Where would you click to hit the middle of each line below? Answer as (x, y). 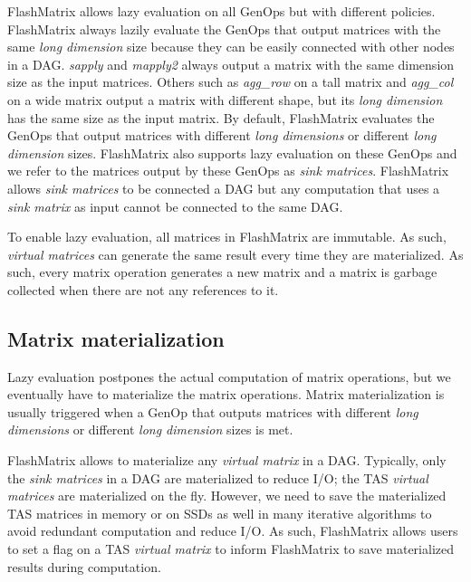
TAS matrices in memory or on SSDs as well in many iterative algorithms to (220, 513)
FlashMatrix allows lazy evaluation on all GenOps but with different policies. (221, 11)
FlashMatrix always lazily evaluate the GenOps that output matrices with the (224, 29)
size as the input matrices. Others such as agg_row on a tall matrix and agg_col (231, 82)
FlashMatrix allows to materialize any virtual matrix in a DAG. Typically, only (227, 460)
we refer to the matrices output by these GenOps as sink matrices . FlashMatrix (228, 171)
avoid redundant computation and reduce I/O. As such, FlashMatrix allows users (233, 531)
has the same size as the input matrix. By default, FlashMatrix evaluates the (221, 117)
